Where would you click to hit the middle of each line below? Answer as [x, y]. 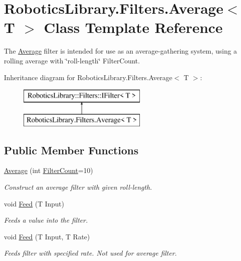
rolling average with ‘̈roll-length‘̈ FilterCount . [72, 60]
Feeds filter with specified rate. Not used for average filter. [91, 253]
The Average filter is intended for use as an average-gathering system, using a [120, 51]
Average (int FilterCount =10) [49, 170]
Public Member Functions [71, 150]
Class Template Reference [133, 27]
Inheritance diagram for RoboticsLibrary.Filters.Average [88, 77]
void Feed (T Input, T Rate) [47, 236]
